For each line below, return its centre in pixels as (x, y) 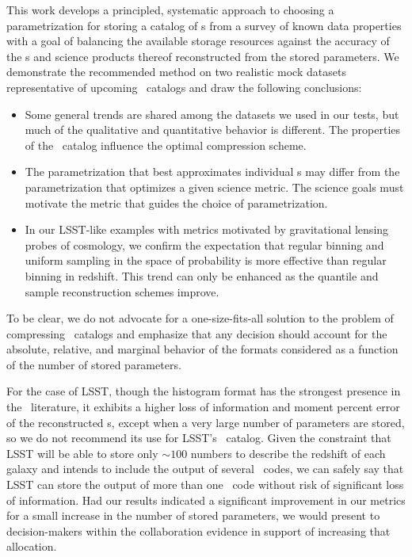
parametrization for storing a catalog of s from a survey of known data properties (204, 25)
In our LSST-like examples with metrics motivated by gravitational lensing (207, 229)
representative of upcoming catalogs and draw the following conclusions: (184, 87)
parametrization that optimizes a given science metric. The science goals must (214, 187)
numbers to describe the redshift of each (288, 453)
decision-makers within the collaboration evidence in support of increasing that (198, 530)
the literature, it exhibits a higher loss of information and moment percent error (203, 407)
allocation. (32, 546)
